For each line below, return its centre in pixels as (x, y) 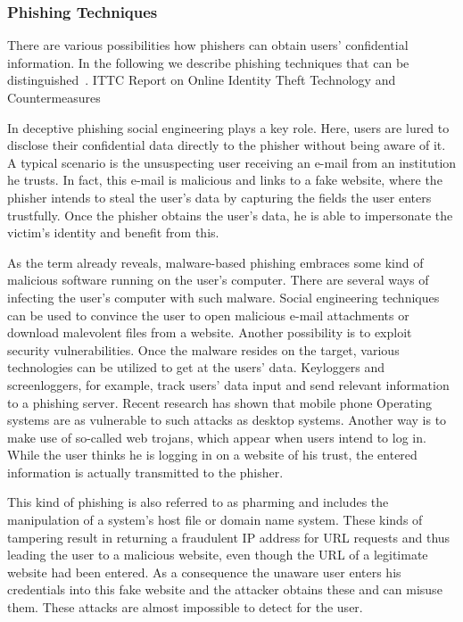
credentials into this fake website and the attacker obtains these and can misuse (225, 589)
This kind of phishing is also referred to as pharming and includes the (198, 502)
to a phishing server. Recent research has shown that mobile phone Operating (219, 402)
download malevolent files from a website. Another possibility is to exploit (210, 332)
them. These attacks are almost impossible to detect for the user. (185, 607)
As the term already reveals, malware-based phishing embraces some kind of (215, 262)
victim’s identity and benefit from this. (113, 232)
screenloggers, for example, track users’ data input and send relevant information (228, 384)
